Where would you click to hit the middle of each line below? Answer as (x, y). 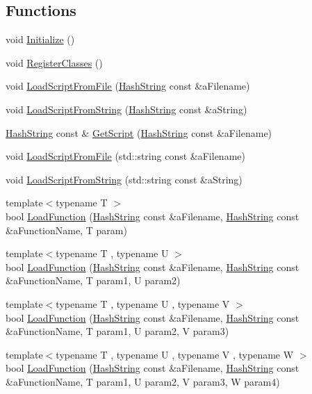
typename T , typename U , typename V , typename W (175, 354)
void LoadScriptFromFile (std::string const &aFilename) (125, 156)
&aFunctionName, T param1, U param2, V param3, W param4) (143, 381)
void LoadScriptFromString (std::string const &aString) (124, 179)
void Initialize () (40, 39)
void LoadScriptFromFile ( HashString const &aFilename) (128, 86)
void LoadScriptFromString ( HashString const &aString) (126, 109)
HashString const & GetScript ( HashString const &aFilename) (139, 132)
